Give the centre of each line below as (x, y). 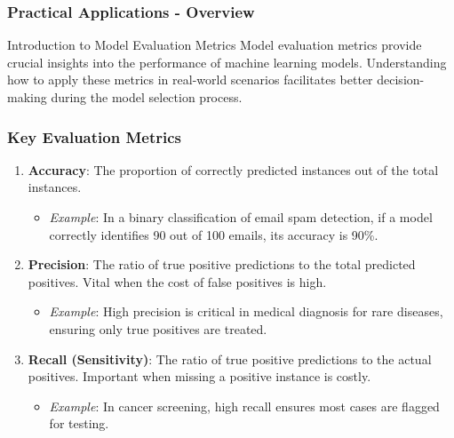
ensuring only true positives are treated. (158, 328)
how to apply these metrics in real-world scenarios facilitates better (190, 80)
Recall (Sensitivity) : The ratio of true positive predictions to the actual (230, 358)
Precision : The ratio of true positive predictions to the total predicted (222, 264)
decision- (401, 80)
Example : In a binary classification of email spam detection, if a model (241, 217)
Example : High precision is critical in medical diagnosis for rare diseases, (246, 311)
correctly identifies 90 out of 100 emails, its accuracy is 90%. (214, 234)
